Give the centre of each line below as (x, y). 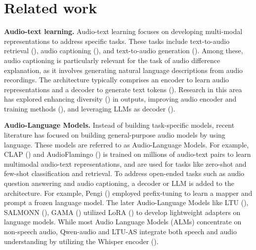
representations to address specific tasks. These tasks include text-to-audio (117, 41)
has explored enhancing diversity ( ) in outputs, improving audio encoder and (120, 99)
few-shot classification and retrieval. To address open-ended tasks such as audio (124, 173)
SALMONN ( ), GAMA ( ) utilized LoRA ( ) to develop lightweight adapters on (122, 212)
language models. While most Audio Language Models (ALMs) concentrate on (123, 222)
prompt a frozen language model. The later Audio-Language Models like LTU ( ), (126, 202)
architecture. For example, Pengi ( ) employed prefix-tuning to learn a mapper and (128, 193)
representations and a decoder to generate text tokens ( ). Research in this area (123, 89)
